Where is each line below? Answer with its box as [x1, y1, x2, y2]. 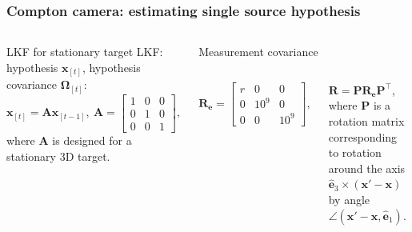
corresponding [328, 128, 398, 145]
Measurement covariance [198, 43, 318, 60]
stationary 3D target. [6, 147, 110, 164]
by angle [328, 190, 370, 207]
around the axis [328, 159, 406, 176]
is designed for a [52, 131, 132, 148]
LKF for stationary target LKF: [6, 43, 163, 60]
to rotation [328, 144, 382, 161]
